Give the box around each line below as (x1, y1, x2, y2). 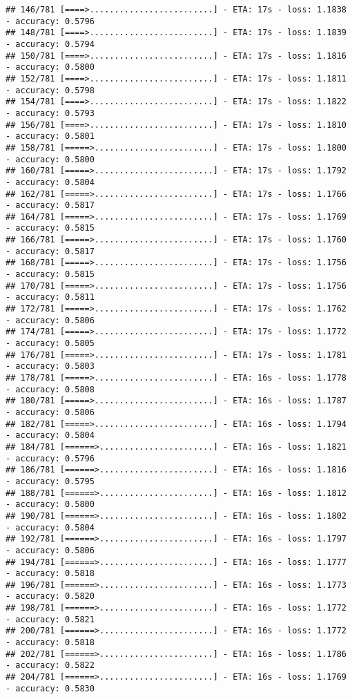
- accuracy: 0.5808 (6, 384, 95, 394)
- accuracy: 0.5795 (6, 476, 95, 486)
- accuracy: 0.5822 (6, 660, 95, 671)
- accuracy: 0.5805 (6, 338, 95, 349)
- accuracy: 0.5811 (6, 292, 95, 303)
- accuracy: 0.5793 (6, 108, 95, 118)
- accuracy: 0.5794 (6, 39, 95, 49)
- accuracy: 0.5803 (6, 361, 95, 372)
